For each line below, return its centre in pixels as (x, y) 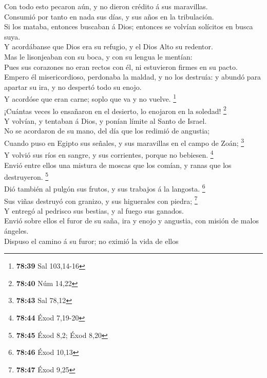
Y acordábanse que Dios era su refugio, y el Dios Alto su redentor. (109, 46)
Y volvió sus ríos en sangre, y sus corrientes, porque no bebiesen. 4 (109, 154)
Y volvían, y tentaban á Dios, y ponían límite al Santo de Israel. (106, 120)
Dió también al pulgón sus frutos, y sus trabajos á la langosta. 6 (105, 188)
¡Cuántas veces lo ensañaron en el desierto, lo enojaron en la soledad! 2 (115, 110)
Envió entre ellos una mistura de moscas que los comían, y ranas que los (118, 165)
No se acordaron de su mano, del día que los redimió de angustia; (107, 131)
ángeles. (16, 231)
